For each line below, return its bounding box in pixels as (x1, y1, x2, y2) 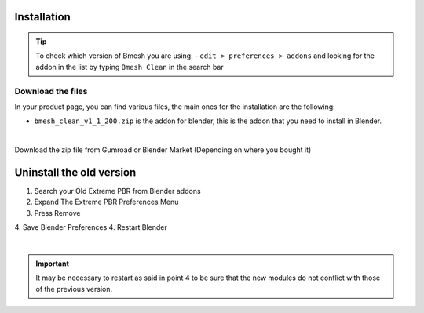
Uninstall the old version (14, 166, 137, 179)
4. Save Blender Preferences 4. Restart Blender (14, 223, 168, 232)
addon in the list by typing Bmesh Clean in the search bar (35, 62, 224, 71)
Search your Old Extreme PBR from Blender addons (34, 187, 201, 196)
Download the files (14, 86, 88, 96)
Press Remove (34, 208, 81, 217)
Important (35, 259, 70, 268)
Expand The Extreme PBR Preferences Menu (34, 197, 179, 207)
